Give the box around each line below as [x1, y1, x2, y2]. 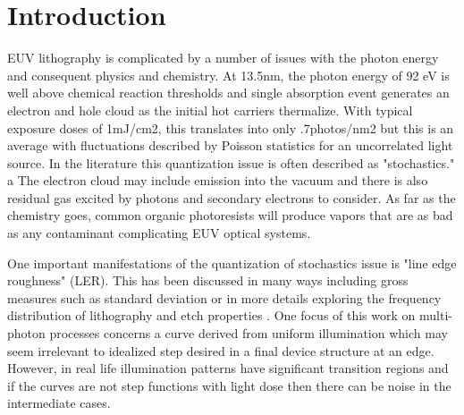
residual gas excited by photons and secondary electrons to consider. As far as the [7, 188, 456, 207]
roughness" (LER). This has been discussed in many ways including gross [7, 271, 409, 290]
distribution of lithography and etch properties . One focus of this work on [7, 306, 416, 325]
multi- [419, 306, 452, 325]
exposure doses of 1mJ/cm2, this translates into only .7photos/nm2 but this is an [7, 118, 454, 137]
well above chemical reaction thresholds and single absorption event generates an [7, 83, 450, 102]
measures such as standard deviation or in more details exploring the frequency [7, 288, 442, 307]
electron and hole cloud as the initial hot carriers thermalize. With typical [7, 100, 413, 119]
